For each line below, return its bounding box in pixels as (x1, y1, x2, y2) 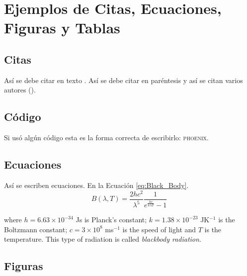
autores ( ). (4, 85, 36, 95)
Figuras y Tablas (4, 17, 120, 38)
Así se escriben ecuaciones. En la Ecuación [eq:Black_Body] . (4, 180, 189, 190)
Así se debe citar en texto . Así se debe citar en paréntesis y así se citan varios (4, 75, 243, 85)
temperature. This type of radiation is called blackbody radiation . (4, 234, 201, 244)
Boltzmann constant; (4, 224, 68, 234)
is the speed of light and (122, 224, 196, 234)
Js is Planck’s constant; (76, 214, 147, 225)
